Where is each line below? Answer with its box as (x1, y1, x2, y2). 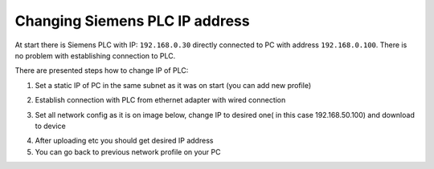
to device (35, 121, 66, 131)
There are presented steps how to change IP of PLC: (14, 66, 189, 75)
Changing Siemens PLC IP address (14, 12, 250, 30)
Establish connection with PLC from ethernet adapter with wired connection (35, 95, 286, 105)
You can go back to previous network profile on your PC (35, 147, 221, 156)
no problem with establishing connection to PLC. (14, 50, 176, 60)
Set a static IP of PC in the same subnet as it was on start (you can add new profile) (35, 80, 312, 90)
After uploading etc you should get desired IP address (35, 136, 214, 146)
